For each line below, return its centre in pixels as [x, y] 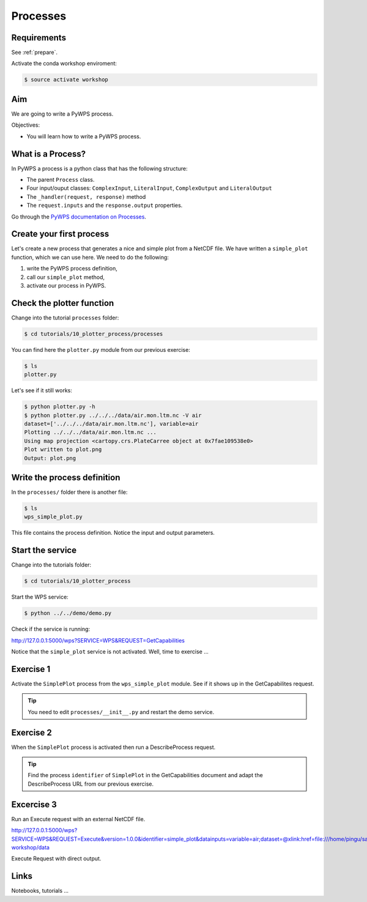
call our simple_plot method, [66, 277]
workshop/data [31, 847]
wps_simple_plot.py [53, 517]
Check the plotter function [63, 303]
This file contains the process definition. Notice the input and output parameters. [113, 533]
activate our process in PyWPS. [66, 286]
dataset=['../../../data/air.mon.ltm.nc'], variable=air [111, 424]
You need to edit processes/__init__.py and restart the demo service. [121, 712]
